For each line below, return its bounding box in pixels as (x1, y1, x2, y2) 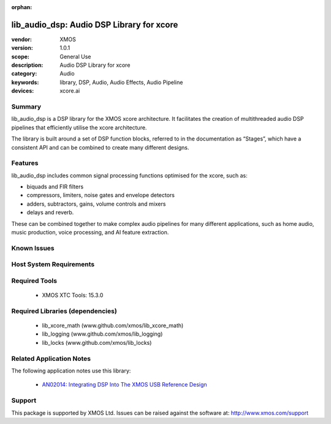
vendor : (11, 36, 32, 43)
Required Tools (11, 276, 58, 285)
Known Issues (11, 244, 55, 252)
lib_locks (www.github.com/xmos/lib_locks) (42, 339, 152, 346)
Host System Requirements (11, 260, 95, 269)
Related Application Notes (11, 354, 91, 363)
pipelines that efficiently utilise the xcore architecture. (11, 123, 147, 131)
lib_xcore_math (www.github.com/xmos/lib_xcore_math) (42, 322, 184, 330)
